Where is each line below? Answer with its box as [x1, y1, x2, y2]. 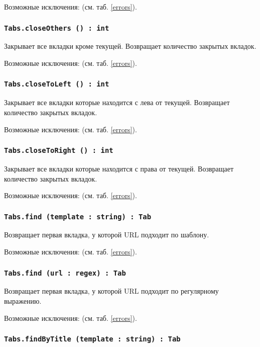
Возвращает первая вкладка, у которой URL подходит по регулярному [4, 286, 219, 296]
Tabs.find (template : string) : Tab [4, 212, 152, 221]
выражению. [4, 296, 42, 306]
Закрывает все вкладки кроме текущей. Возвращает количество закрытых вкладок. [4, 41, 256, 51]
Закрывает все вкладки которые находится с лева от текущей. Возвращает [4, 97, 230, 108]
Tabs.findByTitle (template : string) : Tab [4, 335, 181, 343]
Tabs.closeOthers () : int [4, 24, 109, 32]
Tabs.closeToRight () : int [4, 146, 113, 155]
